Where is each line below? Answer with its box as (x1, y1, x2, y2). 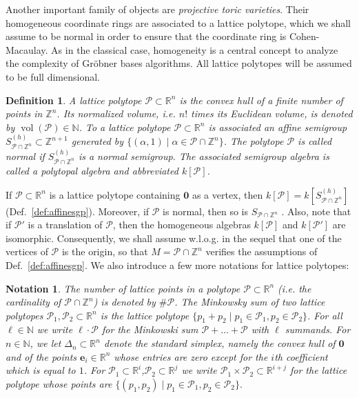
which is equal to (6, 363, 76, 377)
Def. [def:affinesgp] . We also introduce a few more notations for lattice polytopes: (6, 257, 349, 272)
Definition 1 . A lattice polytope (6, 92, 142, 107)
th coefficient (274, 349, 328, 364)
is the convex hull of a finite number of (179, 92, 343, 107)
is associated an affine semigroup (208, 119, 347, 134)
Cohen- (289, 29, 320, 43)
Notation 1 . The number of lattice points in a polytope (6, 281, 240, 295)
